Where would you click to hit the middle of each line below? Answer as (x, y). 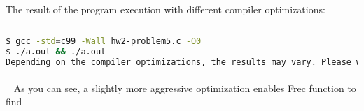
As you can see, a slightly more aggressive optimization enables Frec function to (185, 88)
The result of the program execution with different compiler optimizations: (166, 9)
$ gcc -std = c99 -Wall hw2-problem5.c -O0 (104, 42)
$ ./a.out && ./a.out (56, 52)
